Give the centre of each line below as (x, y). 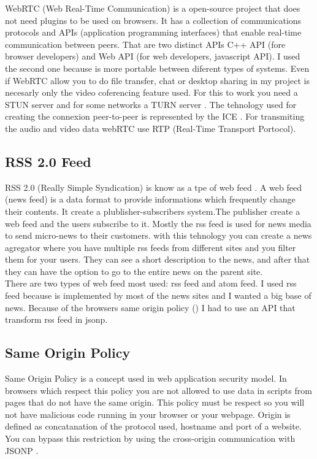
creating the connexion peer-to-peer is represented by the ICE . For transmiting (155, 116)
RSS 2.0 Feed (48, 161)
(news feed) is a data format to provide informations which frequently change (150, 199)
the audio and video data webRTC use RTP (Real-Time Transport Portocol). (151, 128)
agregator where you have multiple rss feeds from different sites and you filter (151, 247)
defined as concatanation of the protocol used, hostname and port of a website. (153, 426)
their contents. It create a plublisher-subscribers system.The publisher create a (153, 211)
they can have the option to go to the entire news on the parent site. (134, 271)
